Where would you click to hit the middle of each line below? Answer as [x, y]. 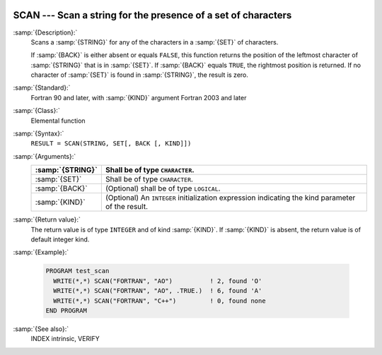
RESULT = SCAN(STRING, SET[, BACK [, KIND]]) [111, 144]
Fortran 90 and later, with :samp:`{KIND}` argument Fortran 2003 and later [139, 97]
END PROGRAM [66, 310]
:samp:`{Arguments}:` [45, 156]
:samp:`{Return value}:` [47, 219]
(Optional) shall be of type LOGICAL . [163, 188]
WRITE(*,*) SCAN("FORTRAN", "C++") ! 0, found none [160, 301]
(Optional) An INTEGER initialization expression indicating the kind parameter [230, 198]
